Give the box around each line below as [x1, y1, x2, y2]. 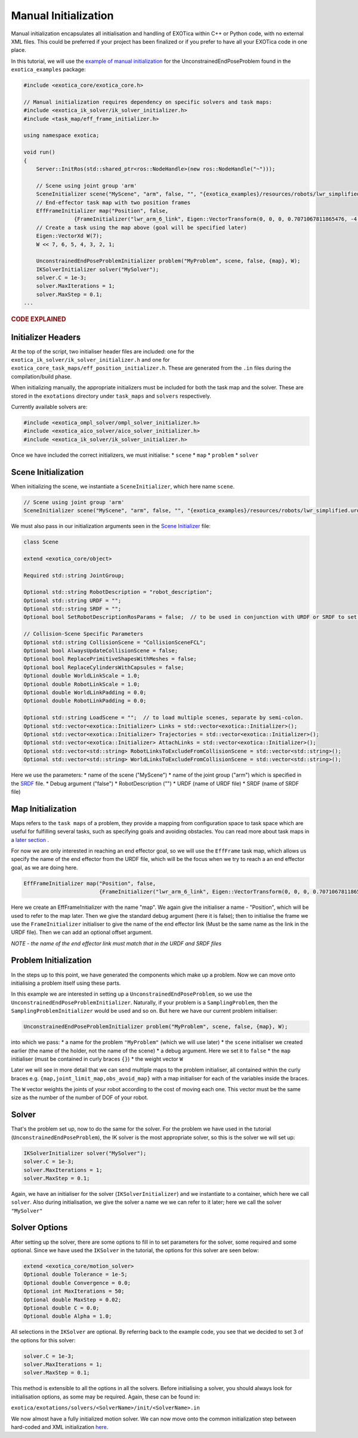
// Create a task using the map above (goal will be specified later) [36, 224, 248, 231]
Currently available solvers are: [11, 403, 88, 410]
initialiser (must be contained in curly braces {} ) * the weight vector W [11, 1055, 183, 1063]
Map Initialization [11, 804, 77, 814]
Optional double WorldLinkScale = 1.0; [23, 673, 140, 679]
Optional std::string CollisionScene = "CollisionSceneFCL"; [23, 639, 206, 646]
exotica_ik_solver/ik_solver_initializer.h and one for [11, 356, 170, 364]
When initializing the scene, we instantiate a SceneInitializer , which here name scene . [11, 483, 235, 490]
